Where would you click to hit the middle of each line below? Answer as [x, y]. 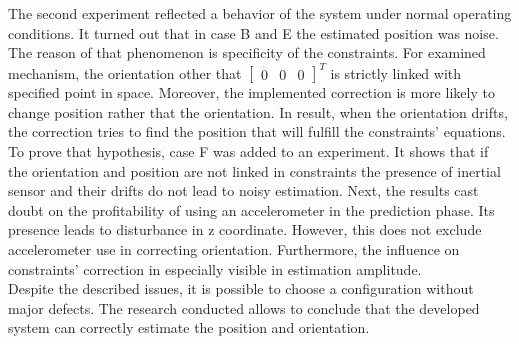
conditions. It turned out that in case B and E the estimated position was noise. [253, 32]
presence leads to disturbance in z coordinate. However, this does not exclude [245, 229]
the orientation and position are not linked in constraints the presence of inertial [254, 170]
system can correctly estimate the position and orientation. [189, 327]
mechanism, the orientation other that [125, 72]
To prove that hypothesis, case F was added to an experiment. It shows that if [248, 151]
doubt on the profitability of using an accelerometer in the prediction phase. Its [251, 209]
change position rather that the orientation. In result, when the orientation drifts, [258, 111]
